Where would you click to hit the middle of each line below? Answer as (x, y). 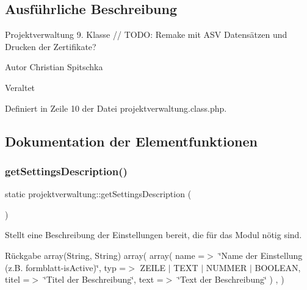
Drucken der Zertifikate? (51, 46)
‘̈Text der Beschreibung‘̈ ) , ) (231, 279)
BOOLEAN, (278, 267)
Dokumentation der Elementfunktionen (131, 141)
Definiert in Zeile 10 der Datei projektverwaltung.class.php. (116, 108)
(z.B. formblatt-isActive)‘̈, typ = (66, 267)
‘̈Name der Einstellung (261, 255)
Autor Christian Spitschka (54, 67)
